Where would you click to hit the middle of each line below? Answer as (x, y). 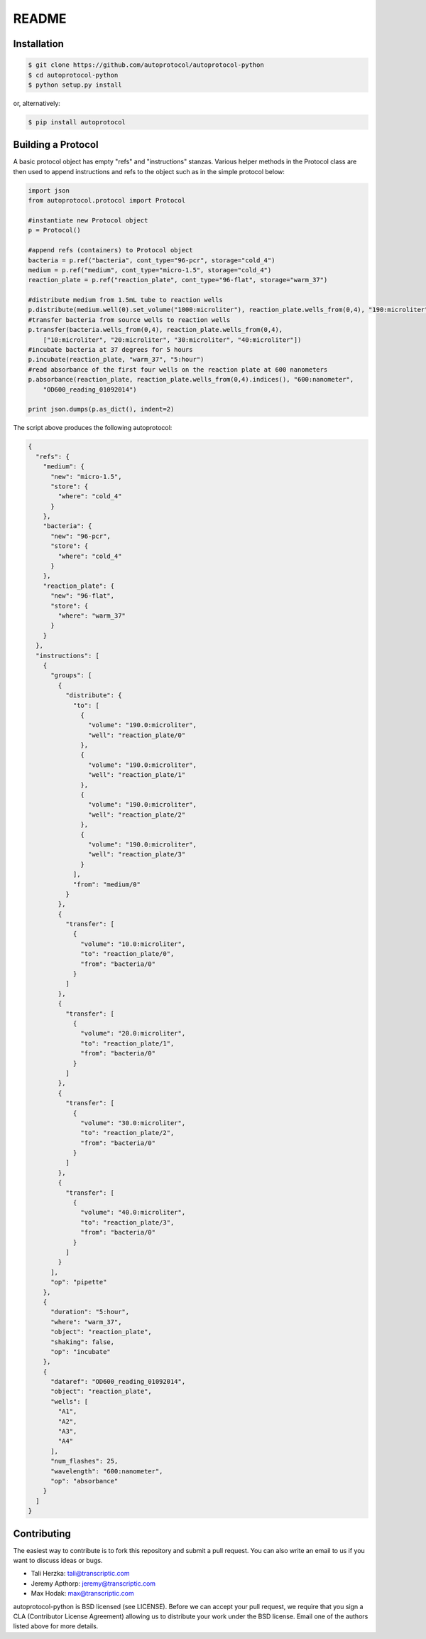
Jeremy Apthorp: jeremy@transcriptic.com (93, 1583)
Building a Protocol (56, 145)
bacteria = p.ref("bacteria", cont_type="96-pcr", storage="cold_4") (152, 260)
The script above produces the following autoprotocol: (93, 428)
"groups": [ (71, 676)
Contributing (42, 1533)
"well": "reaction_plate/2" (137, 815)
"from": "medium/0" (107, 884)
